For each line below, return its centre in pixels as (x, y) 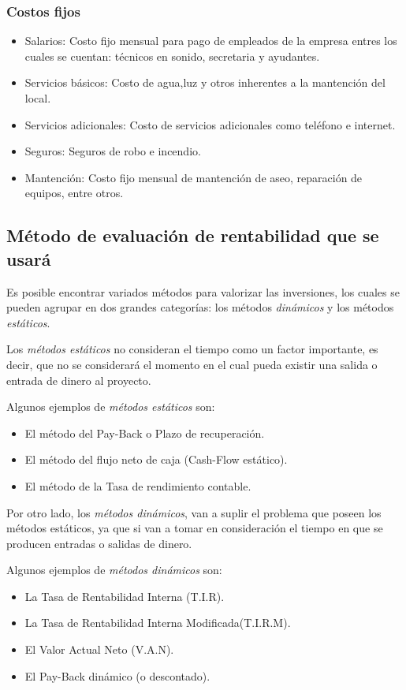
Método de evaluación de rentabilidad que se (193, 235)
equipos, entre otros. (74, 193)
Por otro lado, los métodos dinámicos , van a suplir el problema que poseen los (194, 512)
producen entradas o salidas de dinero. (99, 543)
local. (38, 98)
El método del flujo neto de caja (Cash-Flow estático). (156, 459)
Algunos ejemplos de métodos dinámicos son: (114, 570)
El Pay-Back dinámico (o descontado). (117, 675)
